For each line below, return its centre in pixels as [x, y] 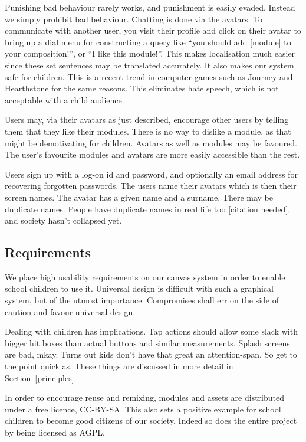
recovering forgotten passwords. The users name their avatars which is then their [151, 186]
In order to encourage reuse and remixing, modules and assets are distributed [145, 397]
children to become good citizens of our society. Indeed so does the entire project [151, 420]
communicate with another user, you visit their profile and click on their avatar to [153, 30]
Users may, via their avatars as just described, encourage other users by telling [147, 119]
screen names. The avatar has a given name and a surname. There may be [139, 197]
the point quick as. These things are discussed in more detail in [119, 366]
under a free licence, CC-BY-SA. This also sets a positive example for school [143, 409]
